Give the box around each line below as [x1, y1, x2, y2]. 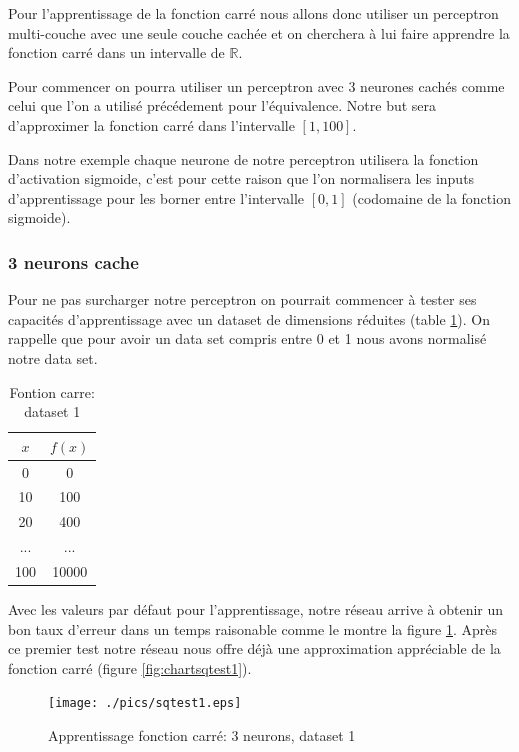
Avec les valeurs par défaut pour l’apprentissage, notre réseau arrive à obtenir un [8, 599, 504, 620]
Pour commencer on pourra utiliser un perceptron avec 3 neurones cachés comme [8, 75, 505, 96]
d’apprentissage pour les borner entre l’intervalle [8, 187, 305, 208]
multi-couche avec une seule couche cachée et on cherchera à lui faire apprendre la [8, 22, 510, 43]
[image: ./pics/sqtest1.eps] [48, 696, 242, 711]
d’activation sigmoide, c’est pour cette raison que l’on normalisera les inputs [8, 168, 475, 189]
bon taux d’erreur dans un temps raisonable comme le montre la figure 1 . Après [8, 618, 498, 639]
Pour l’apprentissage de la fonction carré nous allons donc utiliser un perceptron [8, 3, 499, 23]
